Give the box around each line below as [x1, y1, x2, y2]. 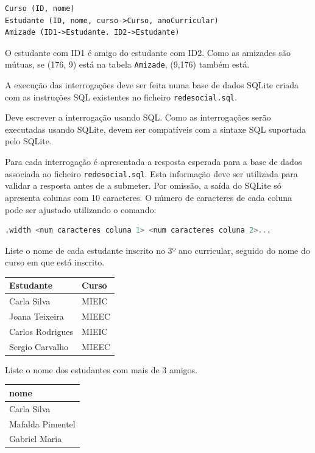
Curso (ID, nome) [5, 4, 75, 13]
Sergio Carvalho [9, 340, 68, 353]
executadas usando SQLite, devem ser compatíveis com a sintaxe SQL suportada [5, 122, 306, 135]
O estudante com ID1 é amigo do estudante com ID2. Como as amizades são [5, 46, 291, 58]
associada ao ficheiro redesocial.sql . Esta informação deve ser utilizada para [5, 167, 298, 180]
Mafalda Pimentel [9, 417, 76, 430]
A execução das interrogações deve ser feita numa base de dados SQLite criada [5, 79, 299, 91]
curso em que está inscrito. [5, 256, 105, 269]
